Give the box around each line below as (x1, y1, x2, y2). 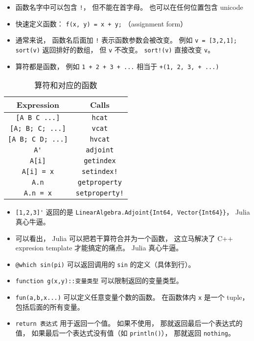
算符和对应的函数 (34, 79, 97, 91)
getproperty (77, 178, 122, 187)
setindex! (82, 168, 118, 176)
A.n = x (23, 189, 52, 197)
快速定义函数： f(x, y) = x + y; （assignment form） (15, 18, 187, 28)
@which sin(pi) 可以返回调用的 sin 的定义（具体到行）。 (15, 259, 195, 269)
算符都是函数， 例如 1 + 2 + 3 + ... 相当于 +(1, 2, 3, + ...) (15, 61, 219, 71)
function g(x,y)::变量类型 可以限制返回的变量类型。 (15, 275, 183, 286)
